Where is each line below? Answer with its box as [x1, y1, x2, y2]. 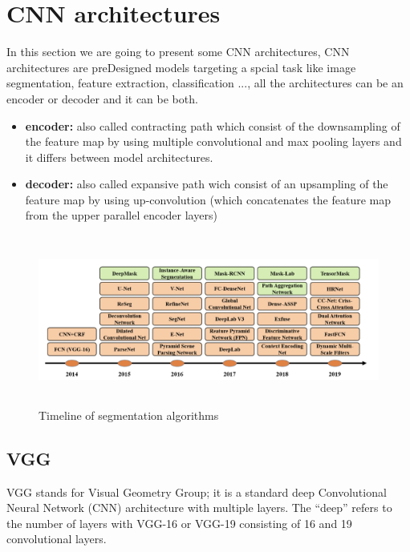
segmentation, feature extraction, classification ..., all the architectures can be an [6, 75, 404, 91]
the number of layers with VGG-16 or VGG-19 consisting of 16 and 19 [6, 514, 352, 531]
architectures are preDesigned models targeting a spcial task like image [6, 58, 356, 75]
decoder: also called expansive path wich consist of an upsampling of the [25, 175, 388, 192]
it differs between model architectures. [25, 148, 213, 165]
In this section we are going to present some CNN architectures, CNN [6, 43, 350, 60]
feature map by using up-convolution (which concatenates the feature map [25, 191, 392, 208]
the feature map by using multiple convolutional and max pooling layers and [25, 133, 402, 150]
